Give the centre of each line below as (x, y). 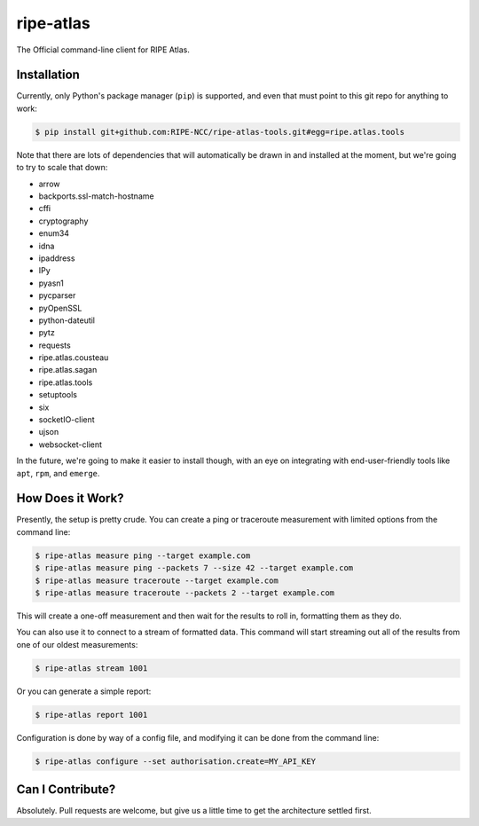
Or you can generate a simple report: (84, 691)
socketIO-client (67, 420)
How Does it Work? (70, 498)
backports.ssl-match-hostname (96, 196)
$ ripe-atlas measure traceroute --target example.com (157, 580)
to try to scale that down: (62, 168)
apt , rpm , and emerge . (58, 473)
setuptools (58, 395)
